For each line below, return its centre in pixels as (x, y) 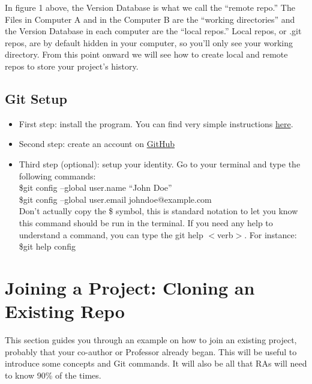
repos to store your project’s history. (72, 66)
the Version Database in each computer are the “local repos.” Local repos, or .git (153, 31)
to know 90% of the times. (53, 375)
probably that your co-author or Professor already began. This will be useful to (151, 351)
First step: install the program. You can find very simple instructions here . (156, 123)
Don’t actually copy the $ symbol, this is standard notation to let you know (158, 211)
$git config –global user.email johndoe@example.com (115, 199)
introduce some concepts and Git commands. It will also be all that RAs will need (156, 363)
